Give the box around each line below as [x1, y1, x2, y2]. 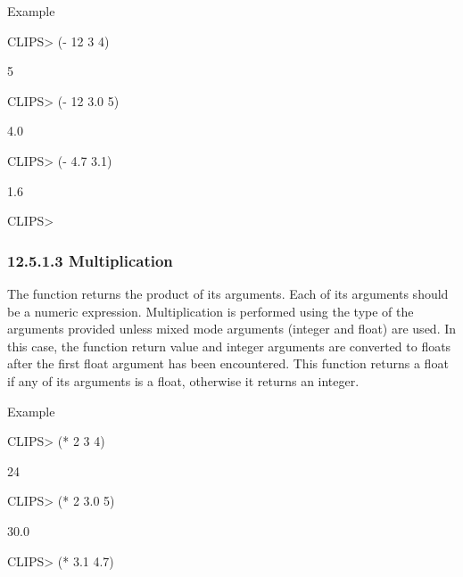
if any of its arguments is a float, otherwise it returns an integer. [7, 371, 360, 390]
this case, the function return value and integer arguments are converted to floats [7, 336, 451, 355]
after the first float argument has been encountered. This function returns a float [7, 354, 449, 373]
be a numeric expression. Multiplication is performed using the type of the [7, 301, 414, 320]
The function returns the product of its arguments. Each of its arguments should [7, 284, 449, 302]
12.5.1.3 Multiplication [7, 249, 173, 271]
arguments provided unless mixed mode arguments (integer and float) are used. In [7, 319, 457, 338]
